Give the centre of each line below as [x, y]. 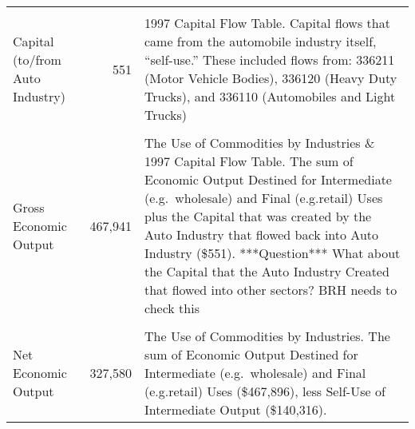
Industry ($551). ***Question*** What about [273, 253]
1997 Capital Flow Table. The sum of [249, 161]
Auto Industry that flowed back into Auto [262, 234]
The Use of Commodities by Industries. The [267, 336]
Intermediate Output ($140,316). [236, 409]
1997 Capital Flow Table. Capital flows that [267, 23]
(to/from [37, 60]
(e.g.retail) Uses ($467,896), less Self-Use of [265, 391]
